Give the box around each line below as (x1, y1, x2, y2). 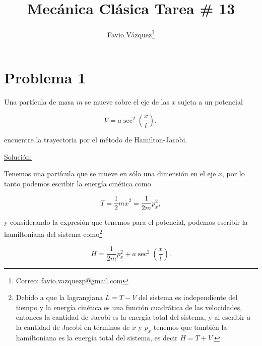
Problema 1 (4, 67, 86, 88)
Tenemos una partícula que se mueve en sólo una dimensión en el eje (4, 168, 216, 179)
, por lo (222, 168, 245, 179)
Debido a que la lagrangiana (16, 292, 103, 303)
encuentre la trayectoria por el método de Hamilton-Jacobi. (4, 134, 187, 144)
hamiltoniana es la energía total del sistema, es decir (16, 332, 178, 342)
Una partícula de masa (4, 96, 74, 107)
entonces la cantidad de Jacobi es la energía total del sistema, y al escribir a (16, 312, 251, 322)
